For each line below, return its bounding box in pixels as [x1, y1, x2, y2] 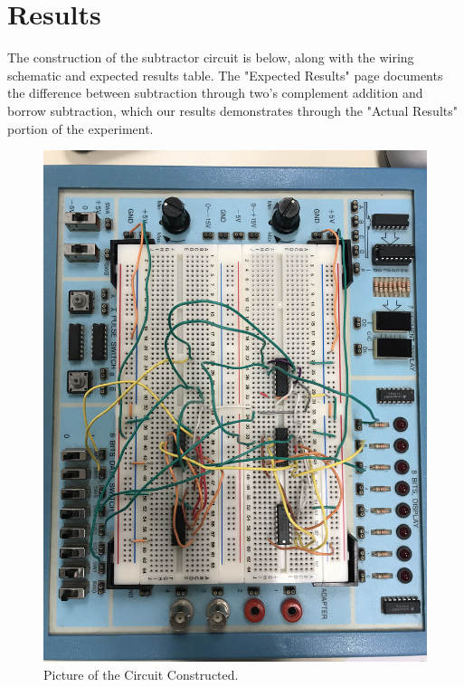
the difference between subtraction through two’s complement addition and [7, 83, 423, 102]
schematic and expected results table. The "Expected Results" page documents [7, 65, 443, 84]
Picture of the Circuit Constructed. [43, 665, 239, 684]
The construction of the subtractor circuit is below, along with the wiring [7, 48, 414, 67]
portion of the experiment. [7, 119, 154, 138]
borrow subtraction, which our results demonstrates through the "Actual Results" [7, 100, 458, 119]
